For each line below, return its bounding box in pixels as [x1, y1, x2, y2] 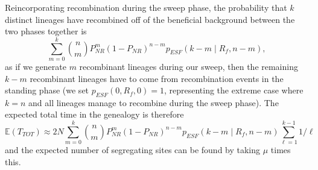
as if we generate [5, 60, 66, 72]
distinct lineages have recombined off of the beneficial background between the [5, 13, 295, 25]
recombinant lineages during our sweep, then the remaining [79, 60, 298, 72]
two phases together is [5, 25, 87, 37]
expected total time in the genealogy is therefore [5, 108, 184, 121]
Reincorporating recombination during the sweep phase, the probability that [5, 1, 287, 13]
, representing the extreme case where [164, 84, 304, 96]
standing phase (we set [5, 84, 89, 96]
